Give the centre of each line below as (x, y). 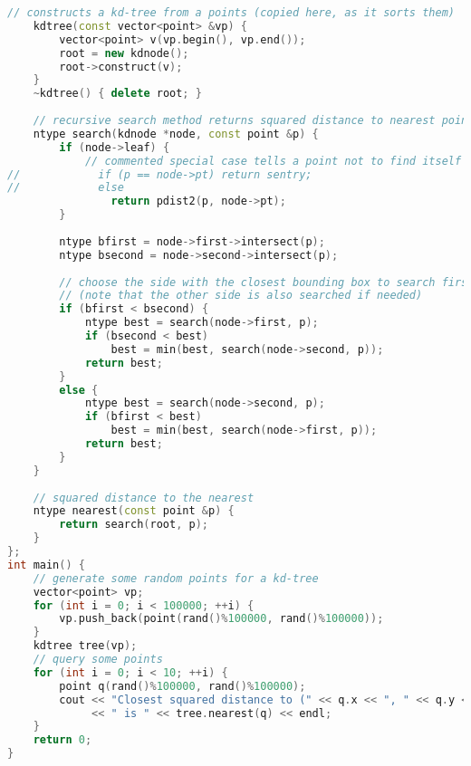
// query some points (98, 659)
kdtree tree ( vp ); (85, 646)
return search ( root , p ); (134, 525)
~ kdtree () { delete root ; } (117, 94)
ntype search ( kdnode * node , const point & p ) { (176, 134)
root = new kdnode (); (124, 53)
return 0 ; (62, 740)
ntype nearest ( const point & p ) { (134, 511)
